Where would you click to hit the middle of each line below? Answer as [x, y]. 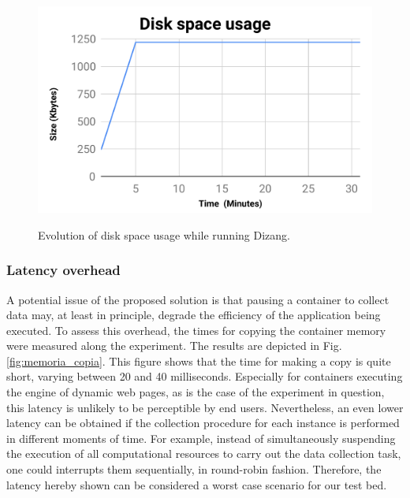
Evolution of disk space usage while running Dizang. [164, 234]
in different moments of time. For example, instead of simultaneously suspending [201, 438]
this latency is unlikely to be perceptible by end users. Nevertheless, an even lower [205, 407]
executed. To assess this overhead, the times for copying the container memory [196, 330]
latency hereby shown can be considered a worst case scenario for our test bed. [197, 484]
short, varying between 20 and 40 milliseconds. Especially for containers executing [205, 376]
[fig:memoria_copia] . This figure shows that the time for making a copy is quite [199, 360]
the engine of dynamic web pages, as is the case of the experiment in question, [196, 392]
